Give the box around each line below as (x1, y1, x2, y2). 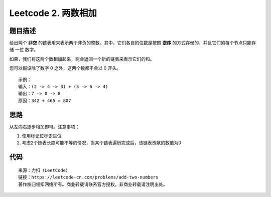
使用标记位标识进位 (22, 133, 62, 139)
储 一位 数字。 (9, 46, 39, 52)
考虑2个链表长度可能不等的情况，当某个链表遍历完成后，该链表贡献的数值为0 (22, 140, 182, 146)
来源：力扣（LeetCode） (18, 167, 70, 173)
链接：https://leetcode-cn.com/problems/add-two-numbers (18, 174, 159, 180)
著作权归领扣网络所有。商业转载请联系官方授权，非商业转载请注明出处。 (18, 181, 168, 187)
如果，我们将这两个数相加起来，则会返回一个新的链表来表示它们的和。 (9, 55, 155, 62)
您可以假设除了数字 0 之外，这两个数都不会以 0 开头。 (9, 65, 121, 71)
